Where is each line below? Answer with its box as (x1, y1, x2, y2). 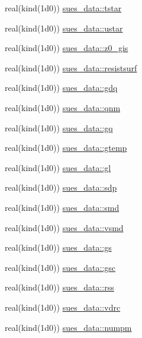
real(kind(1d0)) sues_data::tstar (5, 2, 122, 14)
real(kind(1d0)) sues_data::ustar (5, 21, 123, 34)
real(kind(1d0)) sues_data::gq (5, 121, 113, 134)
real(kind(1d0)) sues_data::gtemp (5, 141, 127, 154)
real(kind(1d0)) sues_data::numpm (5, 321, 132, 333)
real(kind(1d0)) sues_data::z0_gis (5, 42, 128, 54)
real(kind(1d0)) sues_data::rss (5, 281, 114, 293)
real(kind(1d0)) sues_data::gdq (5, 81, 118, 94)
